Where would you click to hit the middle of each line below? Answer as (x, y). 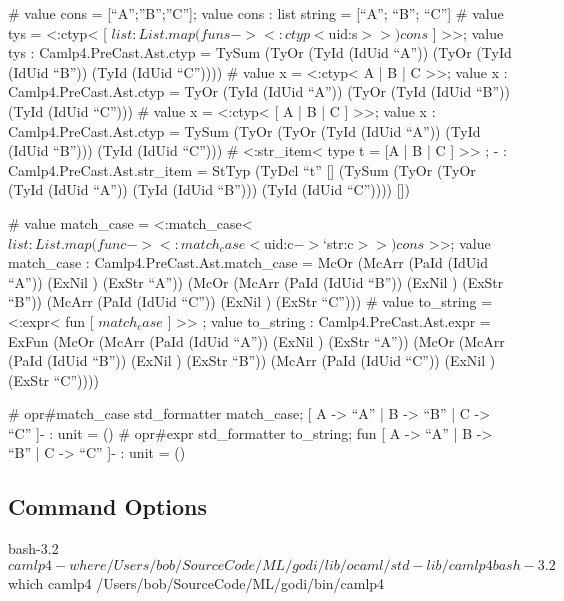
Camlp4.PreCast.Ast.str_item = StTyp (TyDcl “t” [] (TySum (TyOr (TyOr (242, 169)
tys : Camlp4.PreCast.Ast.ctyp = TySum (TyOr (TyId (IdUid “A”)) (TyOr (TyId (260, 52)
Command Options (108, 506)
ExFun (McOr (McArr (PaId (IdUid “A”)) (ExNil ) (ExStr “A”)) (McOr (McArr (256, 340)
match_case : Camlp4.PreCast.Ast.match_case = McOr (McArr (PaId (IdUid (248, 262)
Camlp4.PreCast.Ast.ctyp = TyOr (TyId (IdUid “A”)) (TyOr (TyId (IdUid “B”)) (259, 91)
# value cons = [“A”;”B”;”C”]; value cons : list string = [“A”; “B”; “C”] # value (256, 13)
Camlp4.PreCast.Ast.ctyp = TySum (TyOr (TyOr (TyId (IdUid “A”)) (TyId (244, 130)
